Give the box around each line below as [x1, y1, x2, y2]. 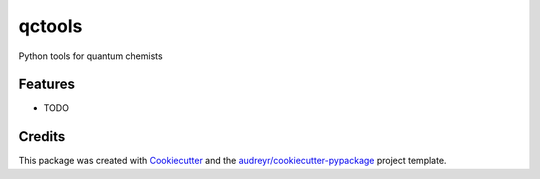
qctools [18, 15, 83, 37]
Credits [18, 128, 66, 145]
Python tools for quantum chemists [18, 50, 164, 62]
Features [18, 76, 75, 93]
